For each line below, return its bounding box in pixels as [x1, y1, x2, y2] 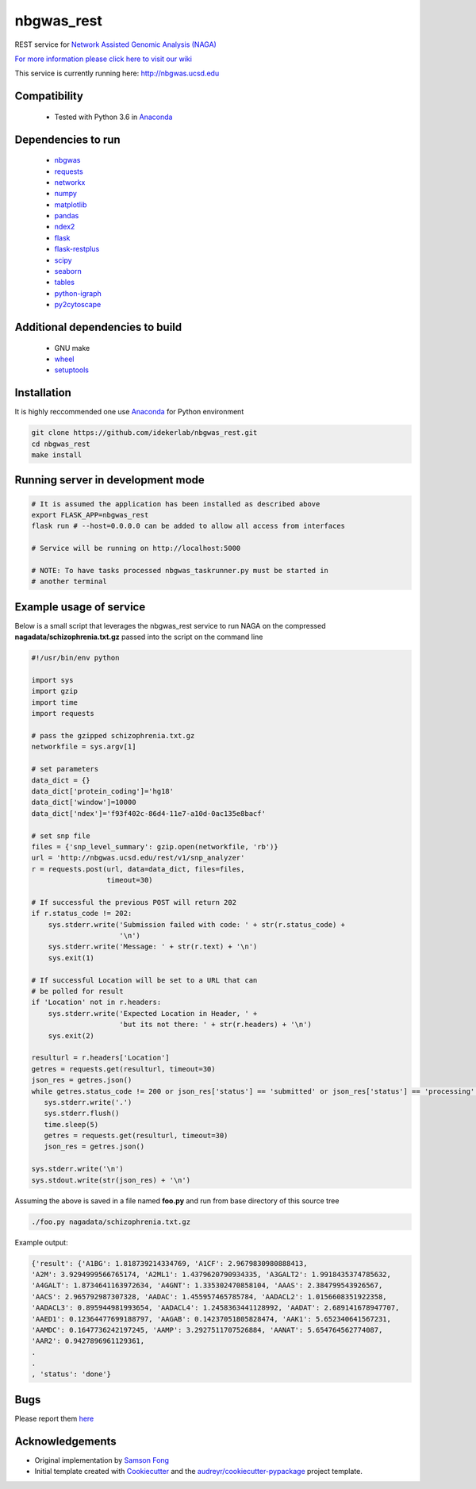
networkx [54, 177, 86, 187]
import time [31, 698, 79, 706]
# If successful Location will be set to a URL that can [31, 975, 258, 984]
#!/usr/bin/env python [31, 653, 120, 663]
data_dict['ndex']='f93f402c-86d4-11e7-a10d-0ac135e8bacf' [31, 809, 266, 818]
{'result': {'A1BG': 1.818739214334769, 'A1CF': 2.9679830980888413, [31, 1259, 308, 1268]
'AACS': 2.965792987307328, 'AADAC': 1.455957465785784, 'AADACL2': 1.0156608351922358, [31, 1292, 388, 1301]
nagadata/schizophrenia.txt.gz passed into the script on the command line [14, 632, 263, 642]
